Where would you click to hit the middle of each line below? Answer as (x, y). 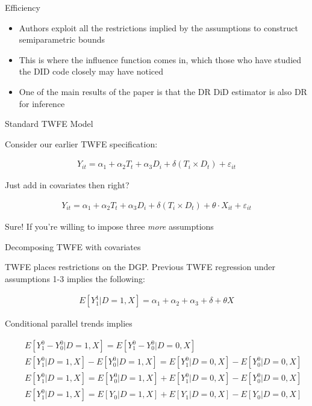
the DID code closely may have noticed (91, 71)
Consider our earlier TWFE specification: (81, 143)
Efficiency (23, 7)
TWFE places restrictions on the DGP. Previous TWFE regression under (140, 267)
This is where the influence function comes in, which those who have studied (160, 59)
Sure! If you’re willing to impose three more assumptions (109, 226)
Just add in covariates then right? (67, 185)
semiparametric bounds (62, 39)
